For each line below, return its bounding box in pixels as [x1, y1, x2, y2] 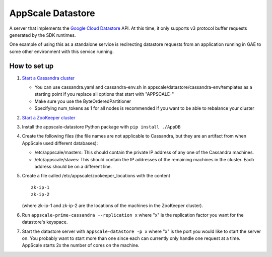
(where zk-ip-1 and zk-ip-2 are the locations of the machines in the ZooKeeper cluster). [22, 203, 203, 209]
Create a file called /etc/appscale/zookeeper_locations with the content [22, 173, 171, 179]
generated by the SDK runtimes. [9, 32, 76, 38]
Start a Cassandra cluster [22, 75, 75, 81]
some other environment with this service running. [9, 48, 114, 54]
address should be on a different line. [34, 163, 112, 169]
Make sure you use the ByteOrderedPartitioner [34, 98, 131, 104]
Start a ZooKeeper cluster [22, 114, 76, 120]
